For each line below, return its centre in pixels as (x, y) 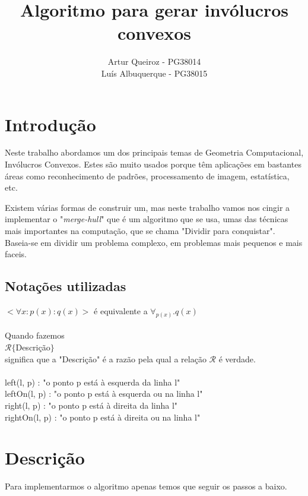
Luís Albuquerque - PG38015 (154, 73)
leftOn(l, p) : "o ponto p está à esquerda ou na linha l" (104, 394)
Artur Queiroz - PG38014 (154, 61)
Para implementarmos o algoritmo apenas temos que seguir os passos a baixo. (146, 486)
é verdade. (237, 358)
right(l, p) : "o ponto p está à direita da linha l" (91, 405)
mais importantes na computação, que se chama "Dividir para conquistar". (140, 230)
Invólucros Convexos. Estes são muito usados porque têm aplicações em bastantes (153, 164)
